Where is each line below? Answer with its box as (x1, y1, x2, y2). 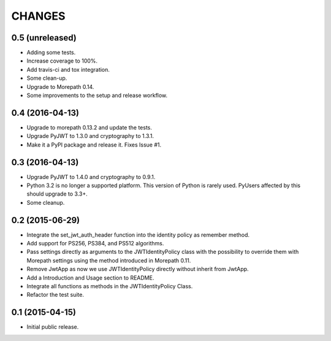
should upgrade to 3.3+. (26, 190, 88, 197)
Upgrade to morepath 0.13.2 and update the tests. (26, 123, 153, 131)
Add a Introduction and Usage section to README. (26, 274, 154, 282)
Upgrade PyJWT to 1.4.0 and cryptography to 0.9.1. (26, 173, 156, 180)
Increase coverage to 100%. (26, 57, 98, 64)
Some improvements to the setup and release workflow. (26, 92, 168, 99)
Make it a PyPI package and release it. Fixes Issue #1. (26, 141, 162, 148)
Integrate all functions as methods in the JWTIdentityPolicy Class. (26, 283, 193, 290)
